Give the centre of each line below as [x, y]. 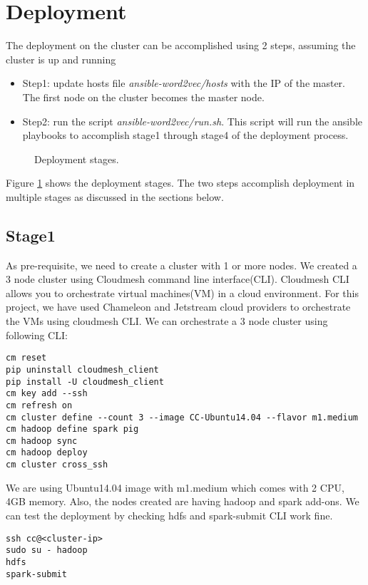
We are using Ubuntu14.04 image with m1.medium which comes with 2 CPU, [175, 487]
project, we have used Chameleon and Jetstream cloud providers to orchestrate [178, 307]
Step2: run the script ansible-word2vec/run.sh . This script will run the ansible [193, 121]
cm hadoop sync [42, 441]
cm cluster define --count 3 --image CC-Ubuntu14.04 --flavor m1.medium [182, 417]
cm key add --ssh [47, 394]
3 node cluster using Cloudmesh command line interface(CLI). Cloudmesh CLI [178, 279]
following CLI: [37, 335]
